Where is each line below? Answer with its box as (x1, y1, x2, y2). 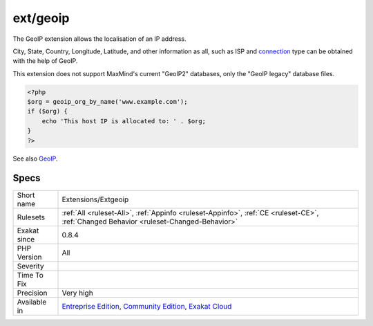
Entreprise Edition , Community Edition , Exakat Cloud (61, 301, 232, 311)
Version (17, 252, 42, 262)
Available (17, 297, 47, 307)
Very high (61, 288, 93, 298)
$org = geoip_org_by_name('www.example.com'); (27, 98, 188, 106)
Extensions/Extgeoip (61, 194, 129, 204)
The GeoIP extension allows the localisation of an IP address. (12, 35, 186, 43)
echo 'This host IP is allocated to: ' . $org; (41, 117, 207, 125)
